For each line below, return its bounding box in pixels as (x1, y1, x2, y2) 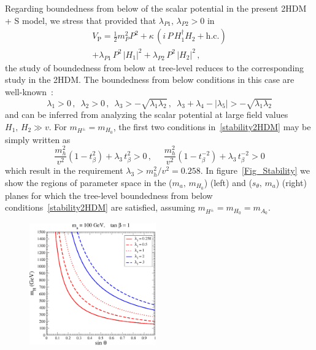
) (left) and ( (204, 176, 252, 189)
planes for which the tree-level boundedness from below (5, 189, 213, 201)
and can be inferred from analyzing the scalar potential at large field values (5, 108, 288, 121)
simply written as (5, 133, 71, 146)
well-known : (5, 85, 53, 98)
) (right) (276, 176, 307, 189)
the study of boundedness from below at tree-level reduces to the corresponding (5, 61, 304, 74)
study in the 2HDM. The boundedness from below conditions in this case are (5, 73, 295, 86)
